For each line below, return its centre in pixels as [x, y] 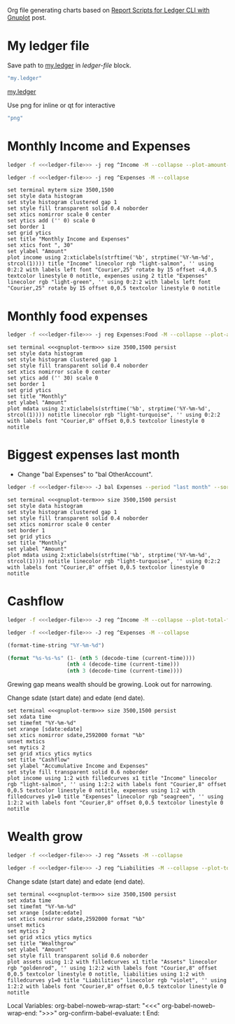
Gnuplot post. [27, 18]
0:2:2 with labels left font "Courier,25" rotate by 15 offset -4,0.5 [112, 270]
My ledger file [48, 46]
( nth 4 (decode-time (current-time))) [123, 665]
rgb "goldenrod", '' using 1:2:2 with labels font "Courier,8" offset [112, 968]
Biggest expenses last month [93, 455]
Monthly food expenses [78, 316]
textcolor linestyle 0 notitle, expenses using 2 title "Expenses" [108, 276]
